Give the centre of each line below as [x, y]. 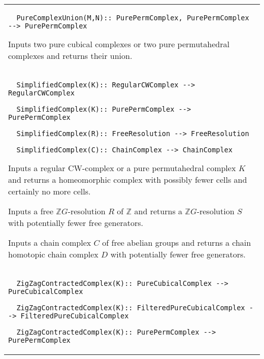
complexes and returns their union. [70, 56]
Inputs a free [31, 211]
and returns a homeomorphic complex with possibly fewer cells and [128, 179]
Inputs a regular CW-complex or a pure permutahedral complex [122, 168]
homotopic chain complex [53, 254]
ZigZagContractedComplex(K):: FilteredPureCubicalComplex [131, 308]
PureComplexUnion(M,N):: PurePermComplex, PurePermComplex [133, 18]
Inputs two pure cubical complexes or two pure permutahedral [119, 44]
